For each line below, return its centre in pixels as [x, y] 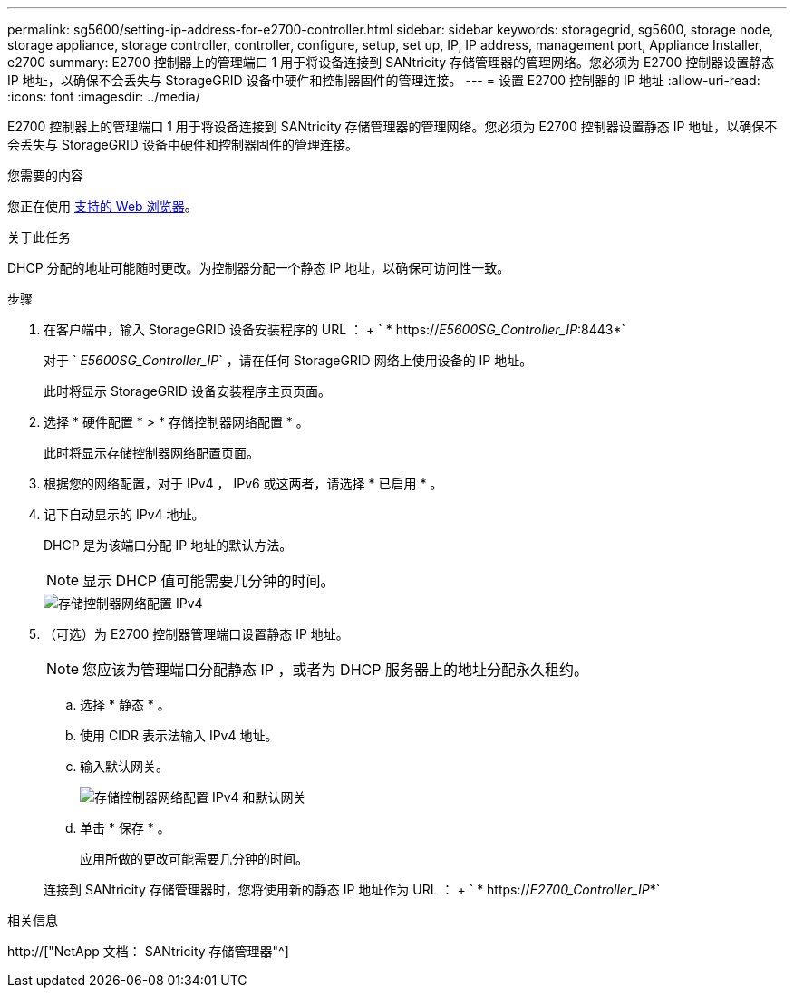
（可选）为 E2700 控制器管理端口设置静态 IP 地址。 [196, 634]
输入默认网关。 [124, 766]
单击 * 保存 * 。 [125, 828]
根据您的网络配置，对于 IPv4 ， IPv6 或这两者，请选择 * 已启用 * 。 [243, 483]
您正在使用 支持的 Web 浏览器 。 [102, 206]
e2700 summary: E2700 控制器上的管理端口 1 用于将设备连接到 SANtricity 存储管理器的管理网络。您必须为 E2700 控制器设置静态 [391, 62]
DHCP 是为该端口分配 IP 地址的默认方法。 [168, 545]
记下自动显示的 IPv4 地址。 [124, 514]
